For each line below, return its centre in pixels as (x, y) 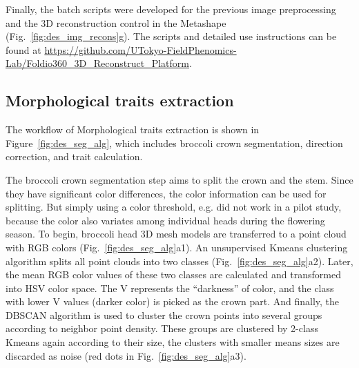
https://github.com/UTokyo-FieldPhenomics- (140, 49)
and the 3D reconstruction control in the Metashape (116, 22)
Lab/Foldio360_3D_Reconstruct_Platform (97, 63)
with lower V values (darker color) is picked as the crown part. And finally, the (173, 301)
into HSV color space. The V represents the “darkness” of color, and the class (170, 288)
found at (23, 49)
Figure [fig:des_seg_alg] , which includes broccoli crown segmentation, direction (174, 143)
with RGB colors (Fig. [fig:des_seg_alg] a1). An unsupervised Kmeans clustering (177, 247)
